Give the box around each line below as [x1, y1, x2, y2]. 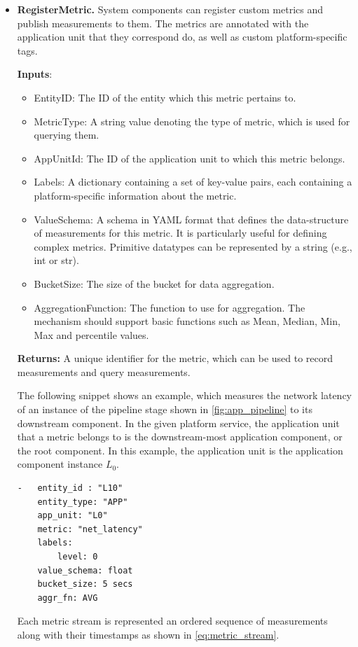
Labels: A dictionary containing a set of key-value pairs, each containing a [34, 174, 352, 189]
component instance [17, 457, 103, 471]
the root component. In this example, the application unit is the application [17, 443, 343, 457]
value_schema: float [37, 565, 133, 576]
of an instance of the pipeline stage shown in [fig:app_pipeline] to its [17, 402, 312, 417]
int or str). [34, 253, 79, 267]
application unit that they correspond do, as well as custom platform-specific [17, 29, 347, 44]
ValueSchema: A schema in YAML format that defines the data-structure [34, 211, 349, 226]
